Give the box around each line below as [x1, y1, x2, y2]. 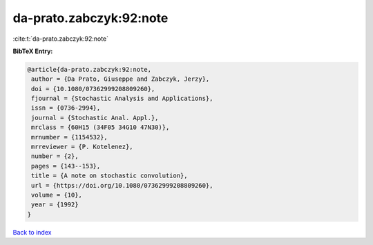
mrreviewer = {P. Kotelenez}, [31, 143, 134, 151]
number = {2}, [31, 153, 79, 160]
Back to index [12, 228, 52, 236]
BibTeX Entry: [12, 47, 53, 55]
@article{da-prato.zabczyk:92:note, [27, 66, 152, 73]
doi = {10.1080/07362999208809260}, [31, 85, 155, 92]
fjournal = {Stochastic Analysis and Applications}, [31, 95, 213, 103]
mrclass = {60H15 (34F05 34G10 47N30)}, [31, 124, 170, 131]
